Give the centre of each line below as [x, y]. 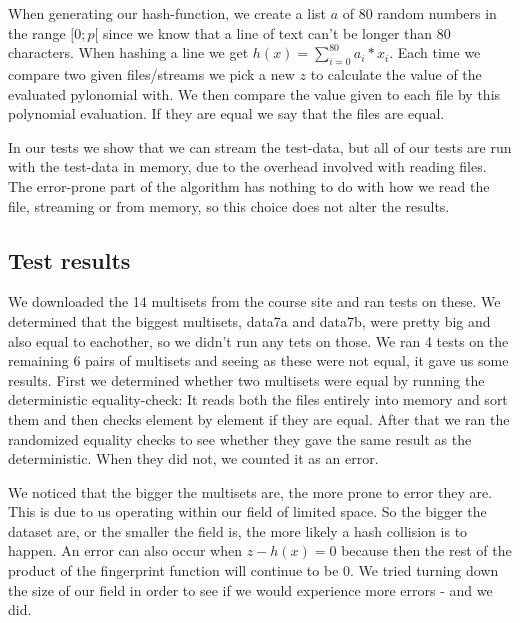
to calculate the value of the [396, 73]
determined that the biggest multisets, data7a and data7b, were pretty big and [249, 320]
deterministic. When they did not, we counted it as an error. [193, 458]
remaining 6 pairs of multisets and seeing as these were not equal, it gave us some [258, 360]
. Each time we [435, 52]
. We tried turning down [424, 570]
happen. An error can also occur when [125, 550]
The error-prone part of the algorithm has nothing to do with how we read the [249, 185]
